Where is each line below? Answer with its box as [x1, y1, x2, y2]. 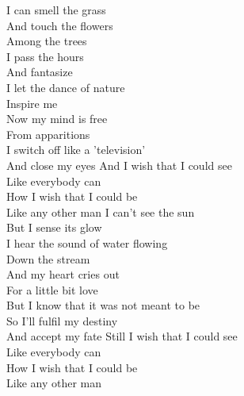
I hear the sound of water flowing [6, 234, 168, 251]
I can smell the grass [6, 2, 106, 17]
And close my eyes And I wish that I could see [6, 156, 232, 173]
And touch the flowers [6, 17, 113, 33]
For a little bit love [6, 281, 98, 298]
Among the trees [6, 33, 87, 49]
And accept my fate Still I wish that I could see [6, 328, 238, 344]
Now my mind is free [6, 110, 108, 127]
